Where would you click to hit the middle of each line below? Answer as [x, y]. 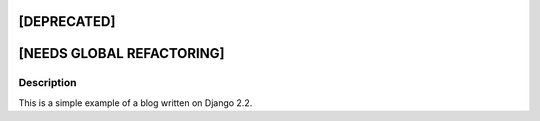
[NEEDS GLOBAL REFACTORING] [121, 53]
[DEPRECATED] [67, 21]
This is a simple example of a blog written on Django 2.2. [135, 102]
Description [47, 83]
